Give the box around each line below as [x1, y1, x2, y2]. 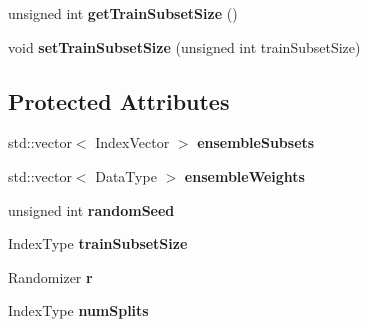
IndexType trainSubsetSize [8, 233, 188, 254]
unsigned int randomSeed [8, 199, 175, 220]
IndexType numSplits [8, 300, 149, 321]
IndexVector [95, 132, 170, 153]
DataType [95, 165, 157, 186]
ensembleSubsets [197, 132, 315, 153]
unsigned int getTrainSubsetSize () [8, 3, 238, 23]
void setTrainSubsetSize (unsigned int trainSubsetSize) [8, 36, 361, 57]
